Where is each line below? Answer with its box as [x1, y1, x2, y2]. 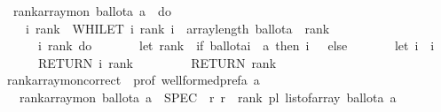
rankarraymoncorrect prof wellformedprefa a [6, 71, 260, 89]
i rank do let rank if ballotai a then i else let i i [37, 36, 435, 55]
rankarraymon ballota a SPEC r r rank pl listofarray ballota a [19, 87, 397, 106]
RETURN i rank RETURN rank [37, 53, 277, 71]
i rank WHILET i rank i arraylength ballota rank [25, 19, 330, 37]
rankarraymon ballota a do [12, 2, 171, 19]
